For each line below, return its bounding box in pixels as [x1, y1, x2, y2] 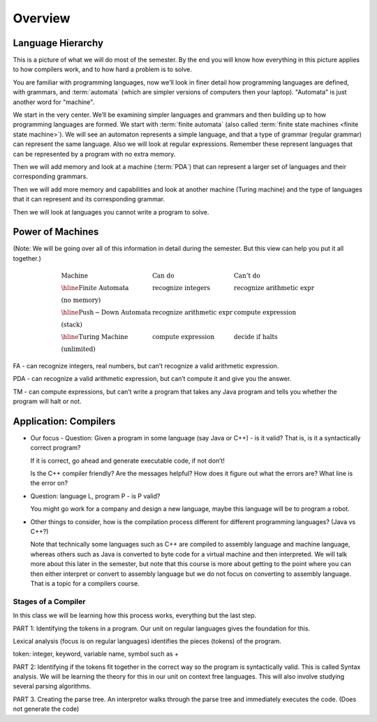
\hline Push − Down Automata [61, 308, 151, 317]
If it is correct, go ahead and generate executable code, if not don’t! [30, 456, 225, 465]
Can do [152, 272, 175, 280]
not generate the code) [13, 705, 80, 713]
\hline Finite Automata [61, 284, 129, 292]
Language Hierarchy [13, 37, 104, 49]
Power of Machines [13, 226, 99, 238]
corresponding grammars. [13, 172, 89, 181]
